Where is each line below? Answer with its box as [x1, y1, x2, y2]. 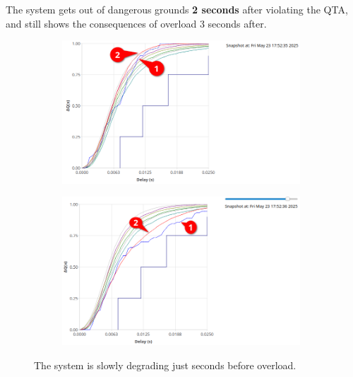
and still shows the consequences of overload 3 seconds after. [6, 16, 267, 30]
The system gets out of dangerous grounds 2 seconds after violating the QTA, [6, 2, 348, 16]
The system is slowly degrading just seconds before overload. [34, 357, 297, 372]
